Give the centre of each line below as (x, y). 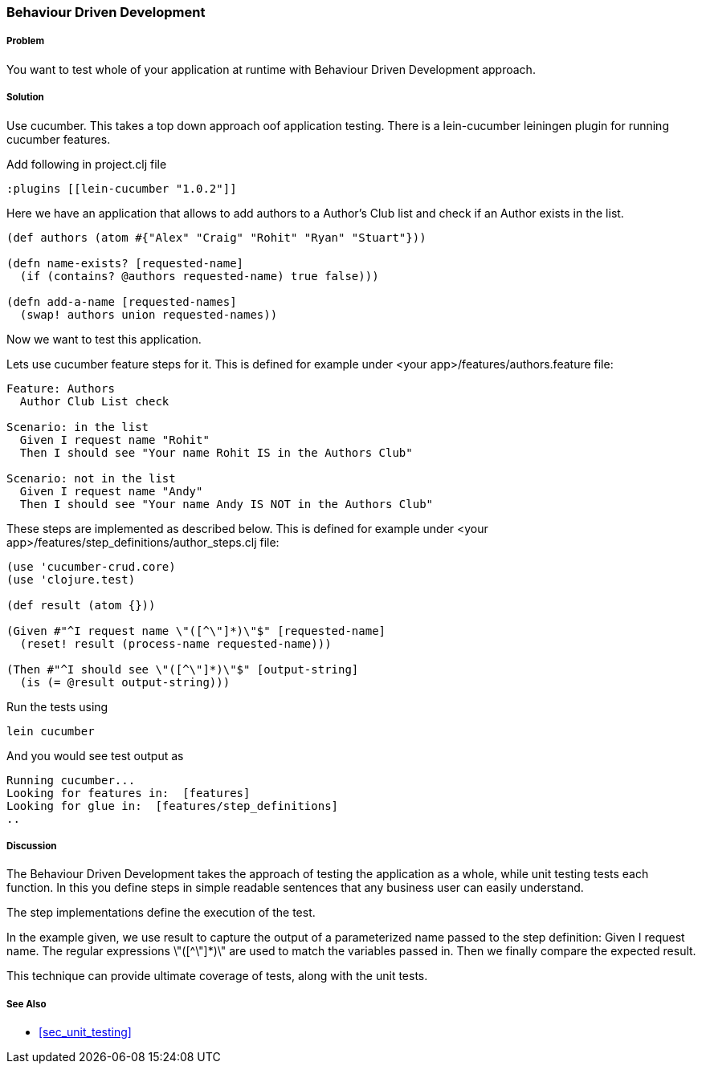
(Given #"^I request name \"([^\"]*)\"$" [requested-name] (196, 631)
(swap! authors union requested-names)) (149, 314)
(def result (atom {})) (81, 605)
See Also (27, 1004)
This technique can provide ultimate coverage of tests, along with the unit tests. (217, 976)
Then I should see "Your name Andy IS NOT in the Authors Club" (227, 504)
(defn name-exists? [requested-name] (125, 263)
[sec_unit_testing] (85, 1032)
